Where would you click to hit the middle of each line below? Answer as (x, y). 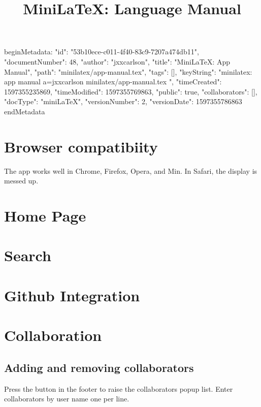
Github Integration (72, 295)
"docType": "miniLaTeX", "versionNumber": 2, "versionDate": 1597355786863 (123, 101)
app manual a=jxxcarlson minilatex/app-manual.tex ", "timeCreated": (113, 82)
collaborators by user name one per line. (67, 399)
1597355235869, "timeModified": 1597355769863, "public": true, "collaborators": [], (131, 91)
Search (28, 255)
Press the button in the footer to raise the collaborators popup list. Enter (119, 388)
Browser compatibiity (81, 146)
